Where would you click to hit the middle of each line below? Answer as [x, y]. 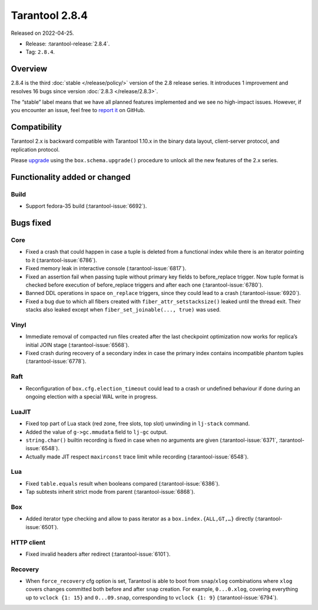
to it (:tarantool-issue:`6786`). [61, 260]
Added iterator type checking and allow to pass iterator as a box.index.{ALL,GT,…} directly [140, 519]
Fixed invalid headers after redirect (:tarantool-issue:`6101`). [98, 554]
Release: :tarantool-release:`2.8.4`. [68, 44]
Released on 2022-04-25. [42, 33]
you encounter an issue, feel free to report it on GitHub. [78, 110]
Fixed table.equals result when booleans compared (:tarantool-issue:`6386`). [123, 483]
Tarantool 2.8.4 [49, 15]
